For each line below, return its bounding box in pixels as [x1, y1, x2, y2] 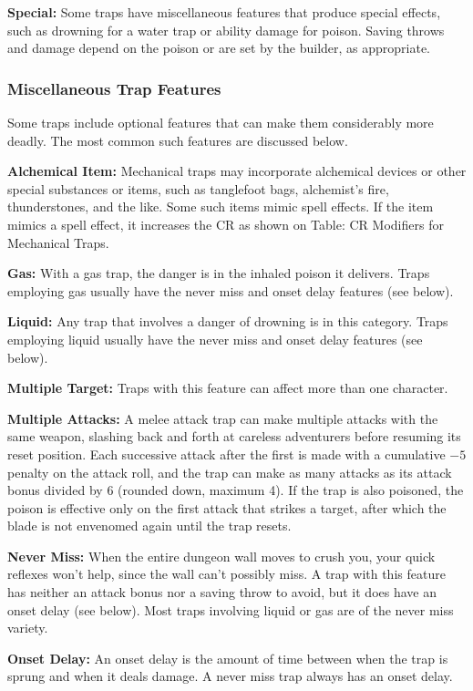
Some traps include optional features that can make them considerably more [7, 113, 434, 131]
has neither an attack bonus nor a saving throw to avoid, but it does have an [7, 583, 437, 602]
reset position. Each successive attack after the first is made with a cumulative [7, 444, 446, 463]
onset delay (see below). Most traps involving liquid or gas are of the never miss [7, 600, 454, 619]
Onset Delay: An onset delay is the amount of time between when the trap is [7, 648, 448, 667]
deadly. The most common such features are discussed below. [7, 130, 348, 150]
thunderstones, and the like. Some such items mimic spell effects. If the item [7, 197, 434, 216]
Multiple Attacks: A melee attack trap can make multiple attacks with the [7, 408, 438, 428]
